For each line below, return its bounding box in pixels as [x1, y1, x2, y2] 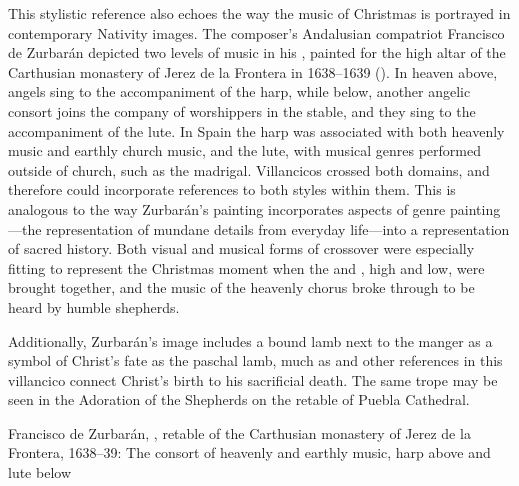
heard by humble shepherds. [8, 296, 180, 317]
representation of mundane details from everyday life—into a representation [46, 218, 510, 239]
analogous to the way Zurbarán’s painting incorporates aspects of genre [8, 198, 446, 219]
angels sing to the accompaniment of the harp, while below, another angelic [8, 81, 471, 102]
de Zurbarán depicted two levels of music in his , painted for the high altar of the [8, 42, 506, 63]
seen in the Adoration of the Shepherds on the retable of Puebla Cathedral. [8, 389, 470, 410]
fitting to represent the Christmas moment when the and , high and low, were [8, 257, 485, 278]
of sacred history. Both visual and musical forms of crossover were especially [8, 238, 475, 259]
